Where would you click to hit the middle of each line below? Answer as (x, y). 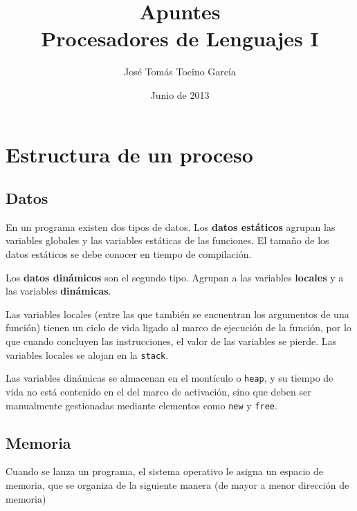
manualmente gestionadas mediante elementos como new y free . (141, 405)
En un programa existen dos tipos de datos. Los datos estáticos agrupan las (171, 226)
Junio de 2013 (180, 94)
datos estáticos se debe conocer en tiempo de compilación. (129, 254)
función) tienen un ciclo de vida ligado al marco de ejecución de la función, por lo (178, 327)
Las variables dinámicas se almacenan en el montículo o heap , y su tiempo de (170, 378)
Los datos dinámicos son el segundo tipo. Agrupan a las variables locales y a (175, 277)
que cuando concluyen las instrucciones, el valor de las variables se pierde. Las (171, 341)
